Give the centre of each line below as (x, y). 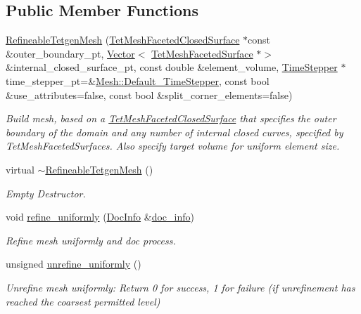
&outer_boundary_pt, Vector (70, 53)
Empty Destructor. (46, 193)
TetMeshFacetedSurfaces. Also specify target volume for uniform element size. (173, 146)
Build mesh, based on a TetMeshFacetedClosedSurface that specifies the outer (171, 118)
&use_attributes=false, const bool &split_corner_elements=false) (149, 94)
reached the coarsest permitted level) (83, 301)
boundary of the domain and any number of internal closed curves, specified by (175, 132)
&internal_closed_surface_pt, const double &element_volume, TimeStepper (172, 67)
